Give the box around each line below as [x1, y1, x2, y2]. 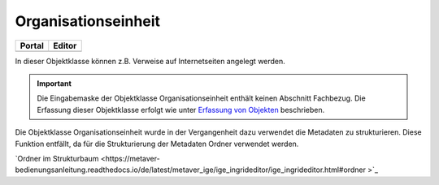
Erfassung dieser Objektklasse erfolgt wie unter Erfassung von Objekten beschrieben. [37, 105, 325, 114]
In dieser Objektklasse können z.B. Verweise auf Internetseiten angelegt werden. [15, 56, 286, 66]
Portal [20, 40, 45, 51]
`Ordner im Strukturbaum [15, 153, 99, 163]
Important [37, 78, 72, 88]
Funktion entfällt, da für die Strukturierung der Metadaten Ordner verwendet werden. [15, 139, 299, 148]
